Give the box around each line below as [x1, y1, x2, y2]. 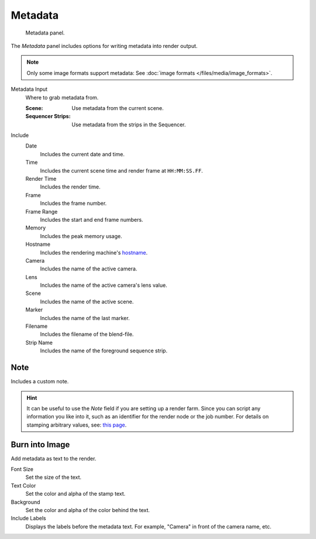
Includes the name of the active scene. [40, 298, 134, 305]
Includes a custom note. [11, 378, 69, 385]
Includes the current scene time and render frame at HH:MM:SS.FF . [40, 167, 203, 174]
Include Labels [11, 515, 46, 522]
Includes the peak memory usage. [40, 232, 122, 239]
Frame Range [25, 208, 58, 215]
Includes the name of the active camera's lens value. [40, 281, 167, 289]
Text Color [11, 482, 36, 489]
